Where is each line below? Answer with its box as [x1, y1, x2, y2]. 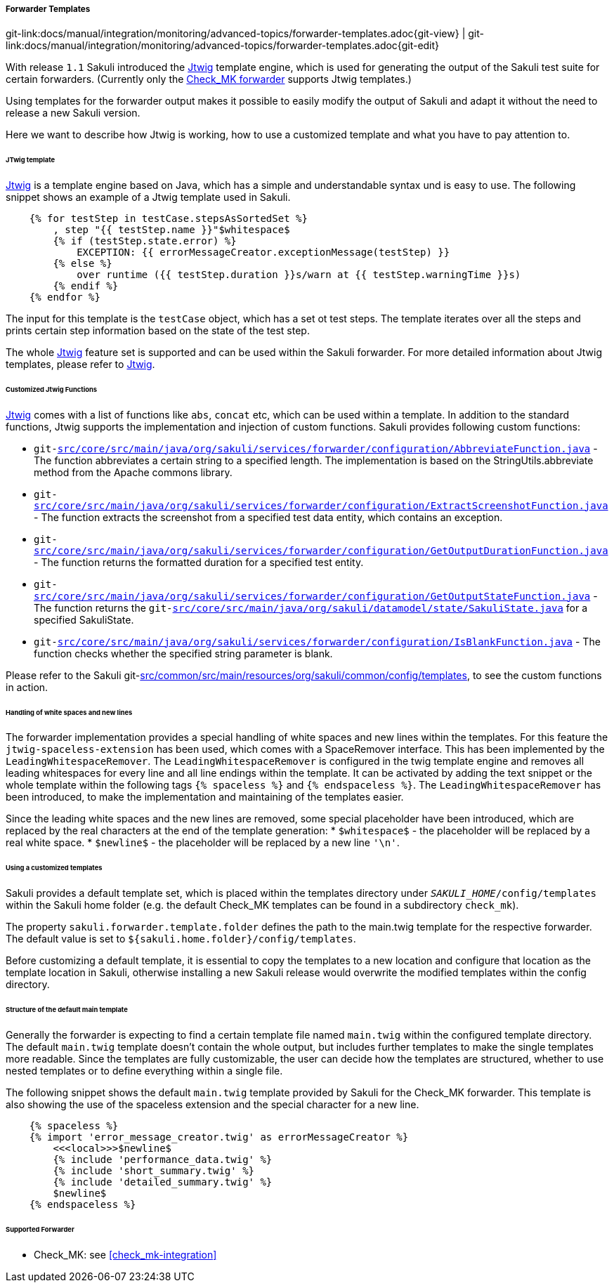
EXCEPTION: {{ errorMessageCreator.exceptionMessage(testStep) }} [77, 247, 450, 258]
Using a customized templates [6, 864, 103, 872]
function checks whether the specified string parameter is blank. [34, 647, 333, 659]
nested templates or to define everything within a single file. [6, 1064, 283, 1077]
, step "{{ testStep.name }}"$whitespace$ [53, 224, 290, 236]
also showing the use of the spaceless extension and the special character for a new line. [6, 1098, 419, 1110]
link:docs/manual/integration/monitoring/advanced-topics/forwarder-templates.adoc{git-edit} [6, 39, 440, 52]
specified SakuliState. [34, 613, 134, 626]
